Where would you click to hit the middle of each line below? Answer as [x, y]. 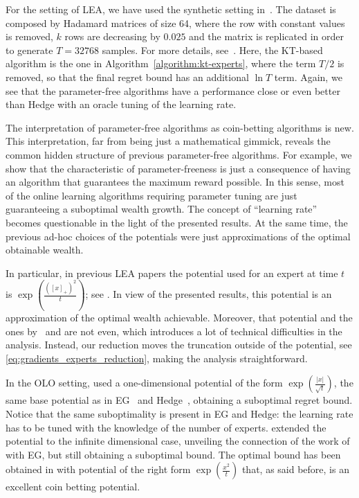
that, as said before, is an [295, 469]
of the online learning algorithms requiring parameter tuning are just [151, 195]
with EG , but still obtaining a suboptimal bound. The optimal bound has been [173, 454]
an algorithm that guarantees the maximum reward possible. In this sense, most [175, 182]
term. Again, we [308, 77]
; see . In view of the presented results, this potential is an [209, 294]
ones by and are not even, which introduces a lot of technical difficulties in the [174, 331]
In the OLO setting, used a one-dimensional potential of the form [144, 383]
